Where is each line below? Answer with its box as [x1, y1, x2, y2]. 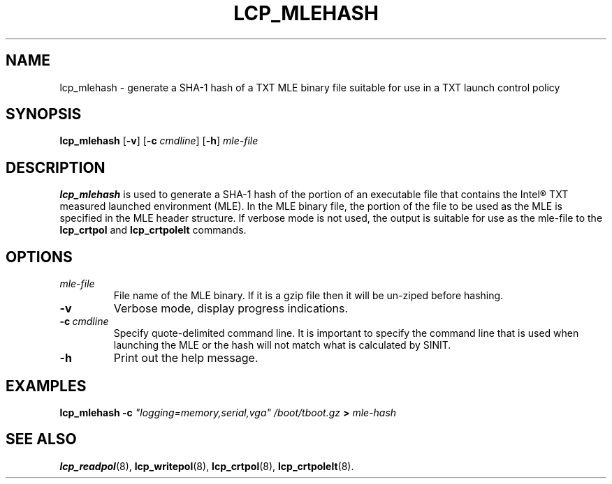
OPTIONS [6, 248, 73, 266]
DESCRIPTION [6, 158, 105, 176]
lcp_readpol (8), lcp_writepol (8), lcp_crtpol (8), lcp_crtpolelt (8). [59, 460, 354, 472]
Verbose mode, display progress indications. [113, 301, 349, 316]
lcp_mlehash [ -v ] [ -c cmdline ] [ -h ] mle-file [59, 135, 258, 147]
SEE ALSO [6, 430, 77, 448]
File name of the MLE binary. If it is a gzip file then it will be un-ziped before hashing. [113, 289, 504, 302]
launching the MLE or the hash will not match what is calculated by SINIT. [113, 339, 451, 351]
